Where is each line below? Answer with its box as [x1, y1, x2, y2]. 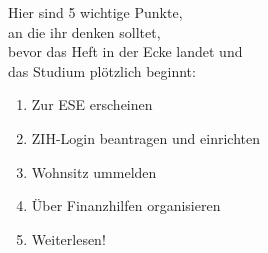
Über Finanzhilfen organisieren [31, 195, 221, 216]
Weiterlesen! [31, 228, 106, 249]
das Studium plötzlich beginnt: [8, 60, 196, 81]
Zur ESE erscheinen [31, 94, 153, 115]
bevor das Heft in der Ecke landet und [8, 41, 243, 62]
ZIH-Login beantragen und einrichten [31, 127, 260, 148]
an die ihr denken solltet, [8, 21, 161, 42]
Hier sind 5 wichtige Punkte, [8, 2, 183, 22]
